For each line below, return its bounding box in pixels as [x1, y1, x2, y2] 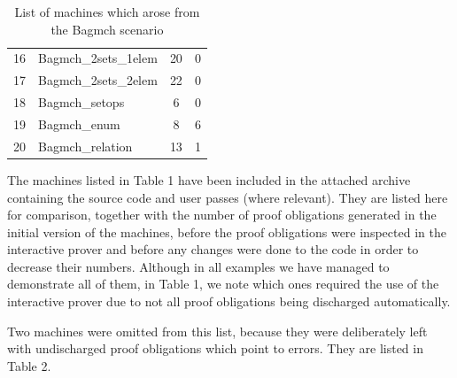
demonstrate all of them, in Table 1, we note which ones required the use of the [7, 274, 439, 293]
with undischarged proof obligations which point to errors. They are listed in [7, 339, 423, 358]
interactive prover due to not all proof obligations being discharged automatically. [7, 292, 451, 311]
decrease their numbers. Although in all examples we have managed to [7, 257, 390, 275]
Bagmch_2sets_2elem [38, 71, 158, 89]
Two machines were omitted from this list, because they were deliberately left [7, 321, 428, 340]
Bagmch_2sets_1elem [38, 49, 158, 67]
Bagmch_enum [38, 114, 120, 133]
